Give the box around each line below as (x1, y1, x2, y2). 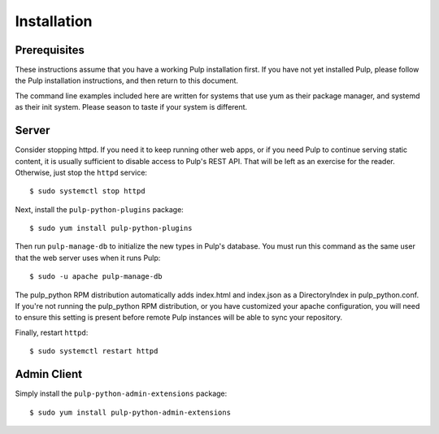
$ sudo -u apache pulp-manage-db (29, 272, 163, 281)
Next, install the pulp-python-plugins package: (15, 204, 185, 215)
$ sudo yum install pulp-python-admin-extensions (29, 407, 232, 417)
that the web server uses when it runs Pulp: (15, 253, 161, 263)
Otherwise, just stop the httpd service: (15, 167, 148, 177)
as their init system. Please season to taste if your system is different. (15, 102, 248, 112)
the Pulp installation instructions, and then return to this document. (15, 76, 239, 85)
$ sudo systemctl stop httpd (29, 187, 146, 196)
